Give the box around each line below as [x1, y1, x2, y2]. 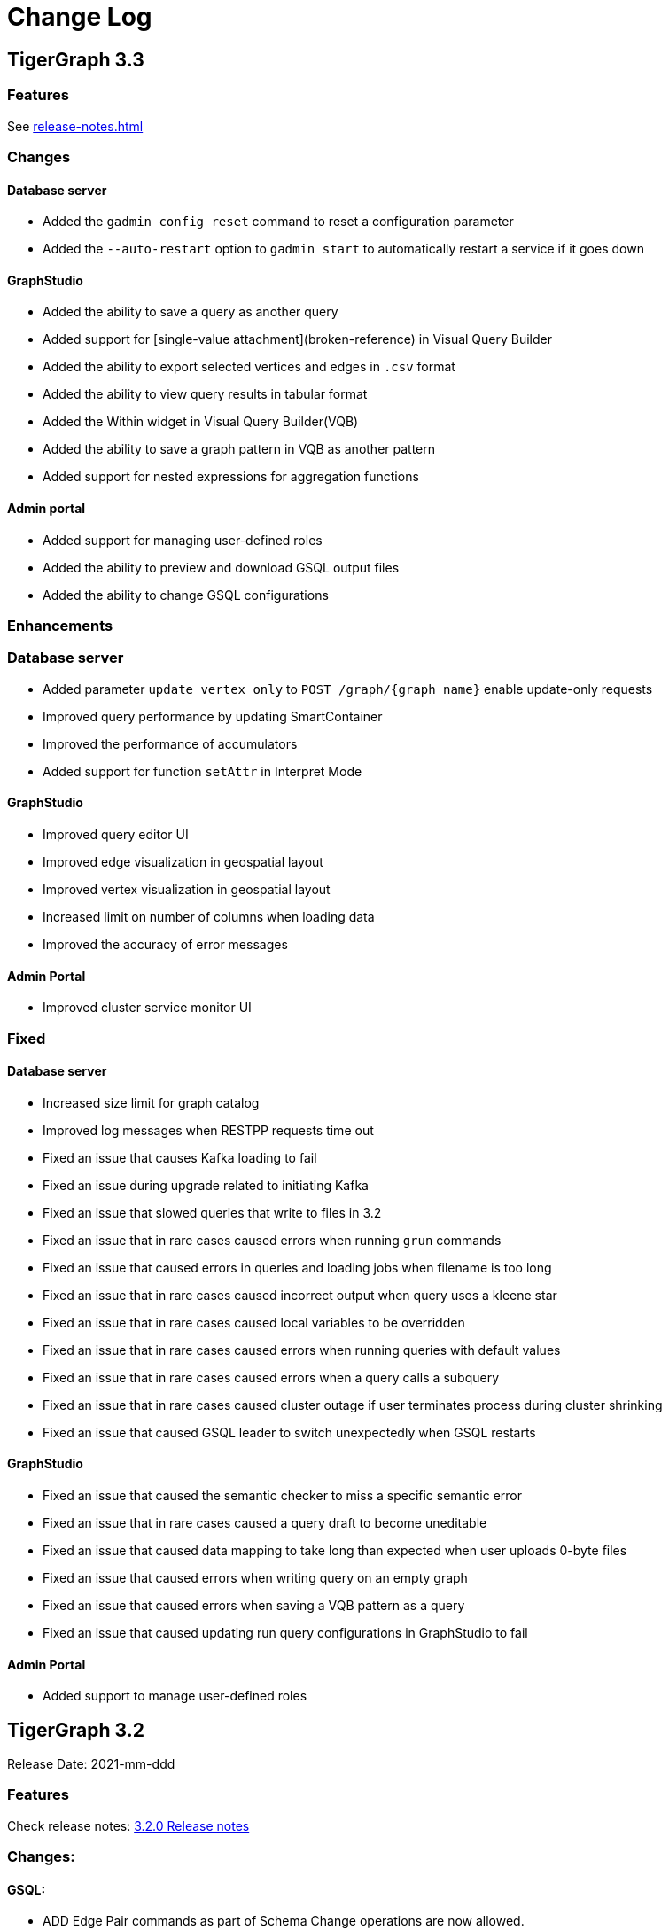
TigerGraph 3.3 [7, 48, 144, 71]
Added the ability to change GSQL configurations [43, 587, 329, 603]
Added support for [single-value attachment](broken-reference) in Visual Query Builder [43, 331, 553, 347]
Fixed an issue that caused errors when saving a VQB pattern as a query [43, 1597, 465, 1613]
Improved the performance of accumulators [43, 735, 298, 751]
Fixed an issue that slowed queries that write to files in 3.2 [43, 1204, 382, 1220]
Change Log [7, 2, 152, 32]
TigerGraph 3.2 [7, 1718, 144, 1741]
